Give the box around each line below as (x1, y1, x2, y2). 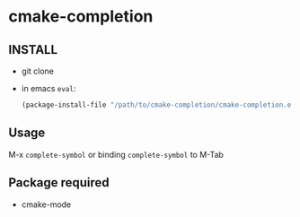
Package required (8, 175, 110, 190)
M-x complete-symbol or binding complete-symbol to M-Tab (8, 149, 224, 160)
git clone (21, 65, 55, 76)
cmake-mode (21, 199, 72, 210)
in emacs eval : (21, 83, 76, 93)
